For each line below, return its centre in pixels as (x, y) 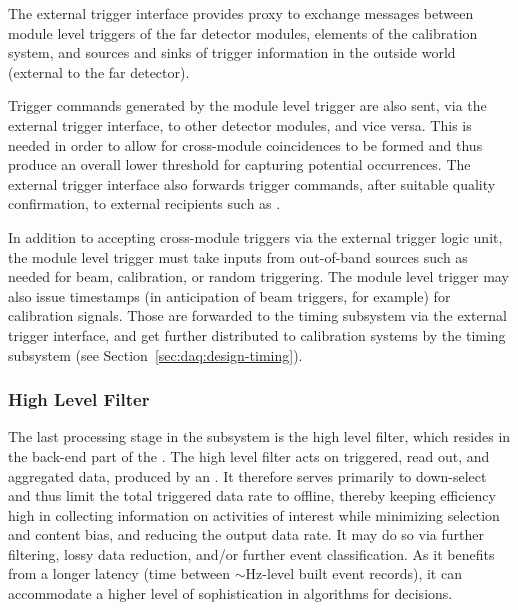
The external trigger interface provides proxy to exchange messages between (241, 13)
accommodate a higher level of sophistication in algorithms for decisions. (230, 593)
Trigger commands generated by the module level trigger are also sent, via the (247, 105)
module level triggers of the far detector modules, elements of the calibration (243, 32)
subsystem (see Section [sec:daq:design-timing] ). (155, 354)
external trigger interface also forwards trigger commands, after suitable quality (252, 183)
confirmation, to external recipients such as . (144, 203)
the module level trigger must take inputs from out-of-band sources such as (238, 256)
